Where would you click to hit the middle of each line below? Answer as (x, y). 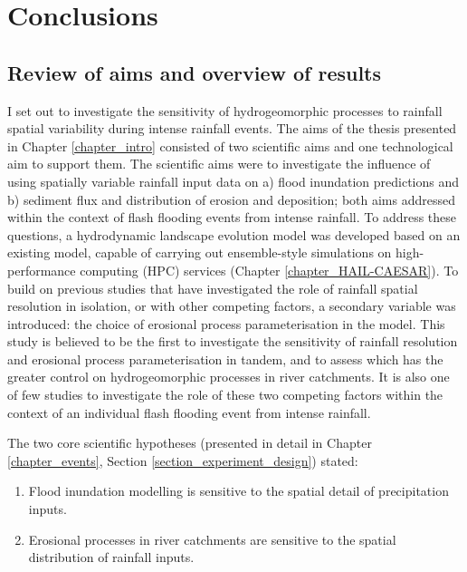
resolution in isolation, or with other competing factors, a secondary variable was (232, 306)
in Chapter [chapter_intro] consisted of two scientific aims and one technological (230, 145)
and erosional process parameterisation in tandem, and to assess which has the (225, 359)
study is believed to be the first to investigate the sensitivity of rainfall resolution (233, 341)
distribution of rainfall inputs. (111, 557)
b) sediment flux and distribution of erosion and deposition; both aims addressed (231, 199)
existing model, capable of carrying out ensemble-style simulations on (200, 252)
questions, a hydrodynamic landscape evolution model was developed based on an (234, 234)
